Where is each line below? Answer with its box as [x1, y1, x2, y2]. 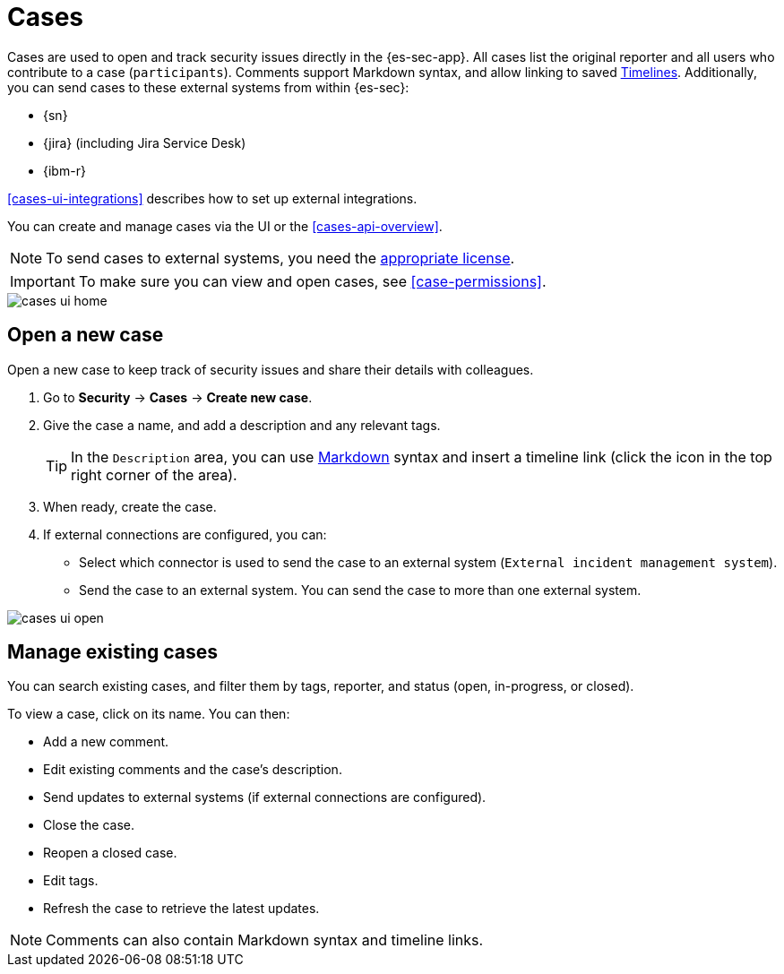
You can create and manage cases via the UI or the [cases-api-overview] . [7, 218, 443, 234]
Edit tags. [43, 873, 99, 889]
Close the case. [43, 817, 135, 833]
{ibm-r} [43, 162, 86, 178]
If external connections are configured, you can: [43, 526, 327, 542]
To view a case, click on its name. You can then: [7, 706, 290, 722]
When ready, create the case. [43, 498, 217, 514]
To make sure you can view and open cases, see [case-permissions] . [78, 272, 547, 290]
